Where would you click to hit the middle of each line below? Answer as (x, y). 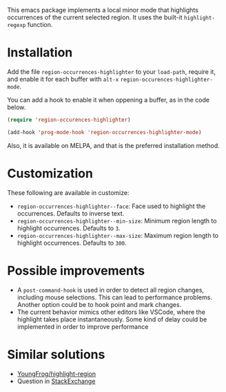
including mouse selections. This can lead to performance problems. (114, 297)
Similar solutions (56, 354)
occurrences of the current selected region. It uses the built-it (95, 17)
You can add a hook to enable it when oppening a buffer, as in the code (109, 100)
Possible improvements (76, 271)
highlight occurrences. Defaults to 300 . (72, 243)
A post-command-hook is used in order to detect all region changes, (111, 290)
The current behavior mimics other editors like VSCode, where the (111, 312)
